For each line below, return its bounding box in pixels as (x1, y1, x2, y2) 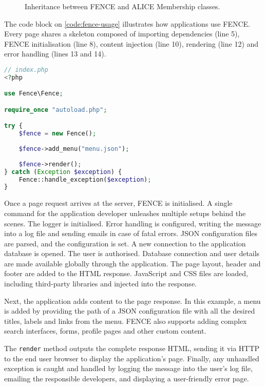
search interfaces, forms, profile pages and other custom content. (4, 325, 206, 336)
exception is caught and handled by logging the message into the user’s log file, (4, 363, 253, 374)
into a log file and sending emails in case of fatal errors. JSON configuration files (4, 228, 258, 239)
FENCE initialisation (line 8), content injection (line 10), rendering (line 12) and (4, 38, 259, 49)
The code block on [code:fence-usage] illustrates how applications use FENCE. (4, 18, 250, 29)
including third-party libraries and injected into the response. (4, 278, 197, 289)
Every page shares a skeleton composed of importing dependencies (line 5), (4, 28, 240, 39)
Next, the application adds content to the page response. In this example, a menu (4, 295, 261, 306)
